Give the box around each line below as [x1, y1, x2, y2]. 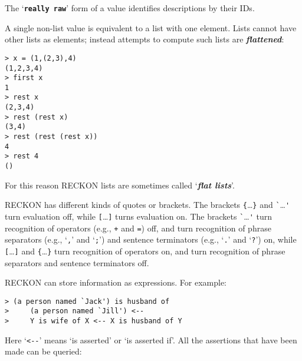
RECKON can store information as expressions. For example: [5, 276, 227, 289]
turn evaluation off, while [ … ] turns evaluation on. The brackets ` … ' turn [5, 210, 273, 222]
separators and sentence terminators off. [5, 256, 149, 269]
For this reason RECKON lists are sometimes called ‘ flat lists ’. [5, 178, 235, 191]
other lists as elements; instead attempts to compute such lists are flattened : [5, 33, 284, 45]
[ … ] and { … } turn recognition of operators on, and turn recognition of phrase [5, 244, 285, 257]
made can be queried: [5, 345, 82, 357]
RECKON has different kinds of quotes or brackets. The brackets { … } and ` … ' [5, 198, 290, 211]
